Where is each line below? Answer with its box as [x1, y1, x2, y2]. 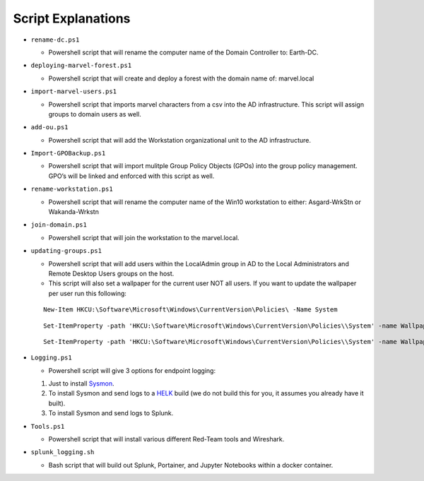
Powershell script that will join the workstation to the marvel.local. [48, 233, 240, 242]
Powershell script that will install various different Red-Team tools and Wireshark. [48, 435, 285, 444]
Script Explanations [13, 11, 131, 26]
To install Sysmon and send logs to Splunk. [48, 409, 174, 417]
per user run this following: [48, 289, 127, 297]
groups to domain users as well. [48, 109, 141, 118]
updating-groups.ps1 [30, 247, 102, 255]
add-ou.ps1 [30, 124, 69, 131]
